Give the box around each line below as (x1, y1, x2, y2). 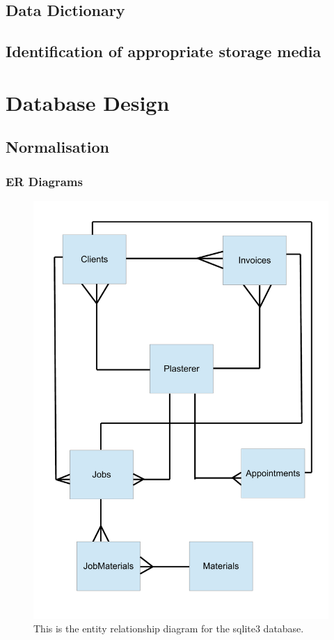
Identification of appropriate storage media (6, 40, 321, 62)
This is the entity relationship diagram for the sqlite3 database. (33, 621, 304, 636)
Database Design (6, 88, 170, 116)
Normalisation (6, 136, 110, 158)
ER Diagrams (6, 172, 83, 190)
